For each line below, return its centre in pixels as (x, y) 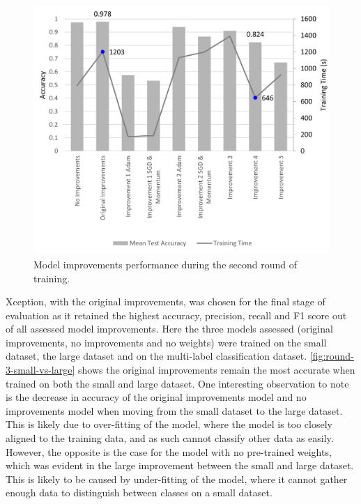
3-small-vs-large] (40, 370)
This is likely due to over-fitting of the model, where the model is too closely (169, 424)
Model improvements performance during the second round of (165, 264)
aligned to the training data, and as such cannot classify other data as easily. (170, 438)
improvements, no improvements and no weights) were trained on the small (166, 342)
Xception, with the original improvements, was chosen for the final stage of (166, 301)
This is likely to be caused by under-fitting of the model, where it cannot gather (177, 479)
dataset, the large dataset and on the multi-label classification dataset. (156, 356)
